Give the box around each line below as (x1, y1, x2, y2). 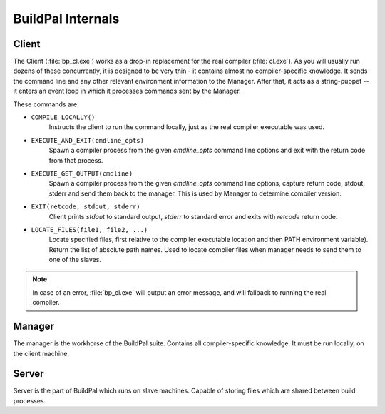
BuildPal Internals (13, 11, 120, 26)
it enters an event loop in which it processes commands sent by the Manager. (13, 86, 242, 96)
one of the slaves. (48, 256, 101, 264)
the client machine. (13, 349, 69, 358)
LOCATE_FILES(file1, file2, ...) (31, 226, 148, 233)
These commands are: (13, 100, 80, 108)
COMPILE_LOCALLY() (31, 113, 96, 121)
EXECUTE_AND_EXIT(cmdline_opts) (31, 136, 144, 144)
